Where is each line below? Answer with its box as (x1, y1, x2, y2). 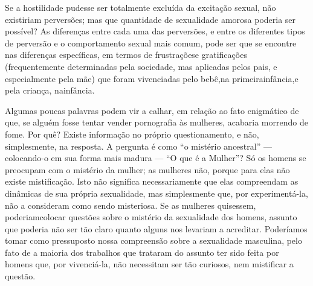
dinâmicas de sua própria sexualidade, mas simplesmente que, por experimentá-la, (5, 186, 308, 199)
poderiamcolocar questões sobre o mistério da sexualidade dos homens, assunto (5, 211, 297, 223)
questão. (5, 270, 36, 282)
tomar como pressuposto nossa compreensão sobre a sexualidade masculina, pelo (5, 234, 302, 247)
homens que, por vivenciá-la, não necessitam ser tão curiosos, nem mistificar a (5, 258, 294, 270)
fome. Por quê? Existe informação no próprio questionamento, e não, (5, 127, 259, 140)
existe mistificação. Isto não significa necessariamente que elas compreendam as (5, 175, 298, 188)
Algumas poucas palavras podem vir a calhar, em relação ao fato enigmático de (5, 104, 299, 116)
